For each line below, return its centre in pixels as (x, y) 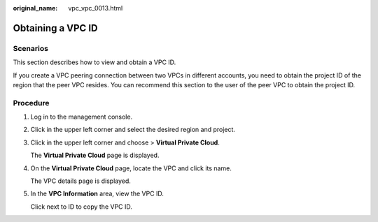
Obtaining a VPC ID (55, 28)
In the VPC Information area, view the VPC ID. (97, 194)
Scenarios (31, 48)
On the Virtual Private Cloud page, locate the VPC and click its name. (131, 168)
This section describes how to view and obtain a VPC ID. (94, 62)
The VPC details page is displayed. (80, 181)
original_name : (35, 8)
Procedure (31, 103)
